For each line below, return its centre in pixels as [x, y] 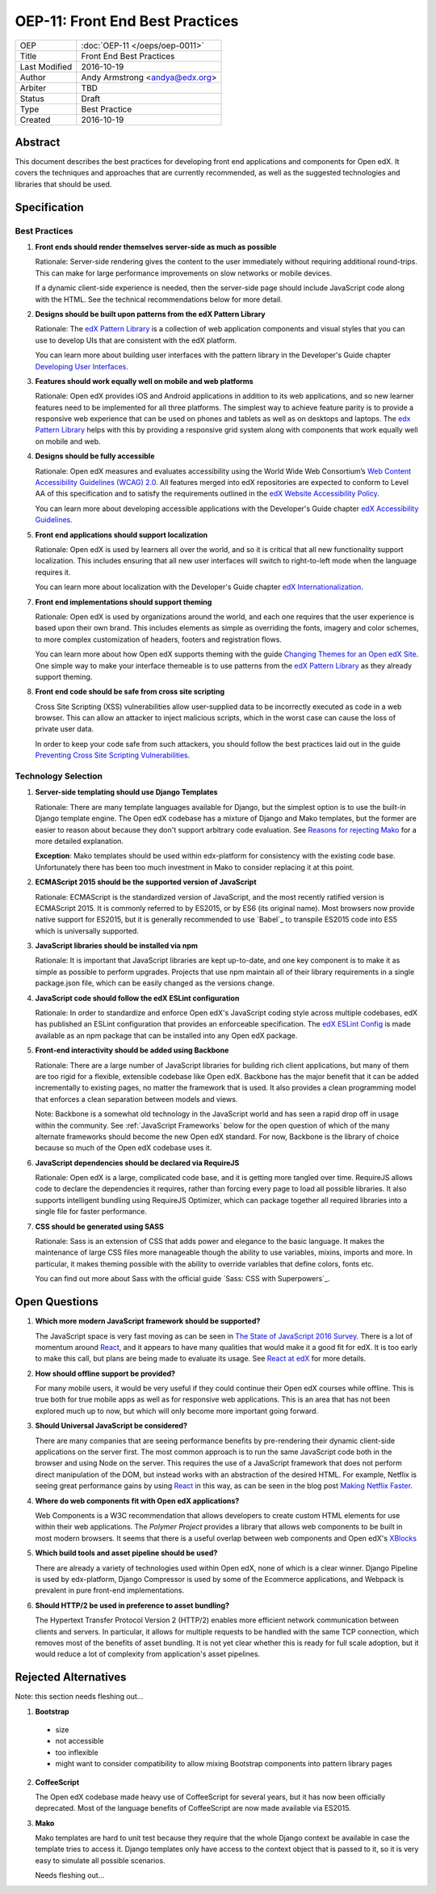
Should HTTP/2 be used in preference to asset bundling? [132, 1605]
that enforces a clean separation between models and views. [136, 1099]
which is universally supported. [87, 930]
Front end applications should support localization [122, 534]
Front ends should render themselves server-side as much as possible [156, 247]
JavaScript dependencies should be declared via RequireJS [137, 1162]
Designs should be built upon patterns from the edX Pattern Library [150, 314]
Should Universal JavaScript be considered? [111, 1426]
